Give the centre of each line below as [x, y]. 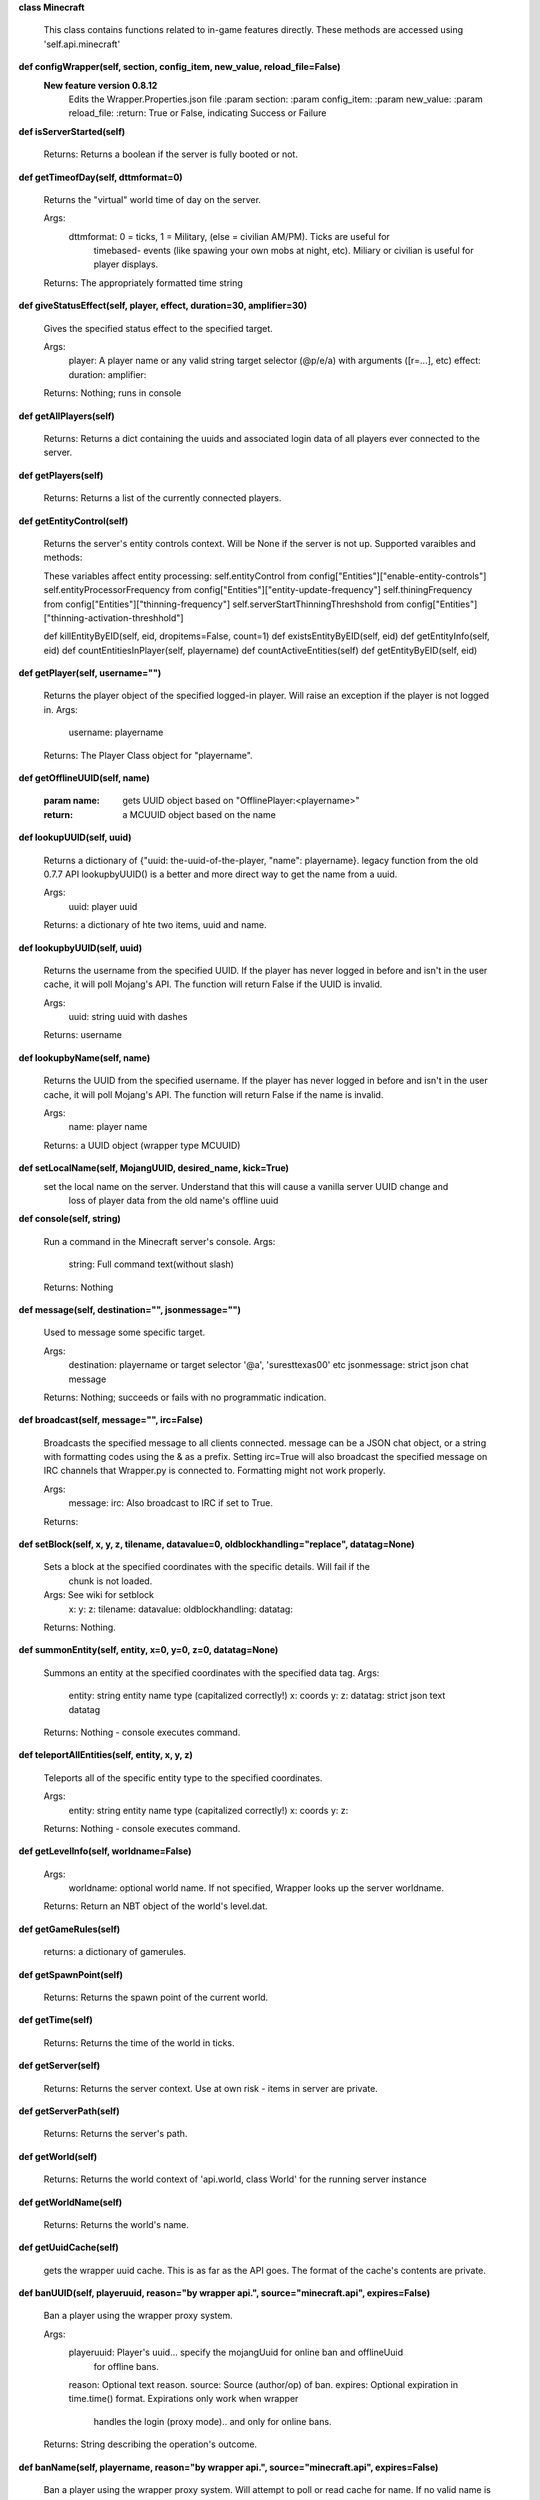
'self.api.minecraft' [82, 44]
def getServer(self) [59, 2066]
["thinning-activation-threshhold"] [113, 617]
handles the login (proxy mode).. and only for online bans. [212, 2421]
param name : [71, 801]
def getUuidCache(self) [68, 2247]
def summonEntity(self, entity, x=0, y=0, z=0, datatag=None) [148, 1650]
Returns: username [82, 1035]
